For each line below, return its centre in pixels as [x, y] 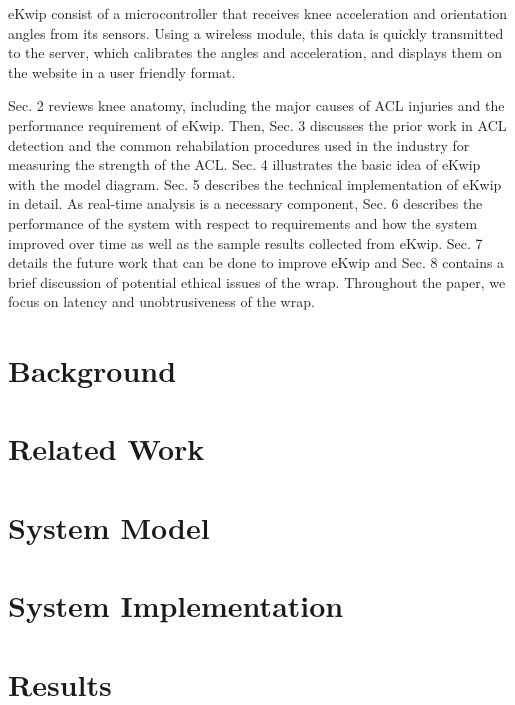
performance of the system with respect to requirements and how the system [243, 222]
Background [92, 370]
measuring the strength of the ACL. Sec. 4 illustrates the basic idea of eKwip [244, 164]
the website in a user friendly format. [122, 71]
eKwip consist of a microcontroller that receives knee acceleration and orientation [257, 13]
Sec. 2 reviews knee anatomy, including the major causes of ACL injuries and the [256, 105]
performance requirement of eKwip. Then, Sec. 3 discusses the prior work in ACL [257, 124]
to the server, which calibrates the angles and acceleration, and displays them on [255, 52]
